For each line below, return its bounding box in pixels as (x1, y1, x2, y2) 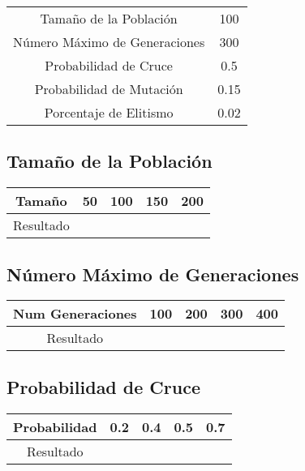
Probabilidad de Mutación (34, 79, 183, 98)
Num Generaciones (13, 304, 137, 323)
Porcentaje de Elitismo (44, 103, 174, 122)
